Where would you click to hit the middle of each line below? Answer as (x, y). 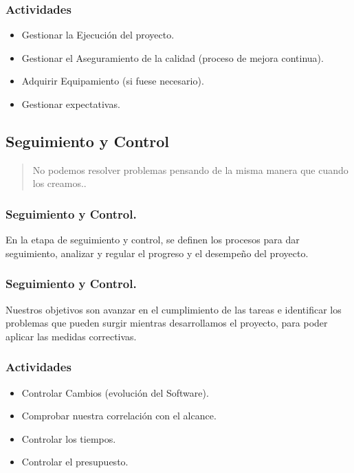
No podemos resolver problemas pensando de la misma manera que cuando (190, 169)
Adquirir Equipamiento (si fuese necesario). (113, 81)
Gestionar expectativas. (71, 104)
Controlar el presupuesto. (75, 462)
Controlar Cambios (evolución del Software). (115, 392)
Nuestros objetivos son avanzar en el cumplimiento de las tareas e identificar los (174, 309)
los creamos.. (59, 183)
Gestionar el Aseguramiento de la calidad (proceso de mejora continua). (173, 57)
